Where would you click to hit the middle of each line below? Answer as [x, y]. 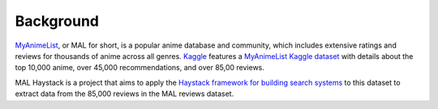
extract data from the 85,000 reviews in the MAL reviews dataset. [125, 94]
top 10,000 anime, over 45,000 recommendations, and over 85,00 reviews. [140, 68]
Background [57, 21]
